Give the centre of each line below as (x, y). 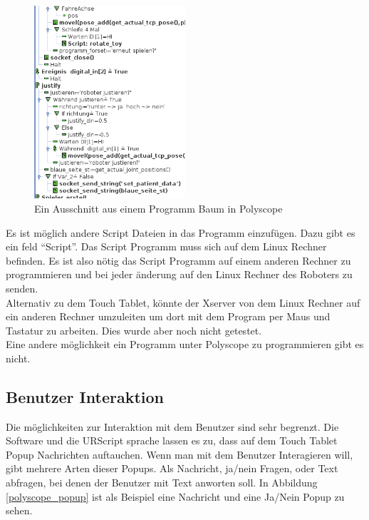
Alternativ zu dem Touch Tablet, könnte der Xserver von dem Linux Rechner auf (183, 302)
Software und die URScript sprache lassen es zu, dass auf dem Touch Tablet (172, 440)
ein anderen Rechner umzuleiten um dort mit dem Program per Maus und (168, 316)
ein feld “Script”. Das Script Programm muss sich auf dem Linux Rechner (166, 246)
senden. (22, 288)
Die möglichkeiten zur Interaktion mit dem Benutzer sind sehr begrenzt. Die (172, 426)
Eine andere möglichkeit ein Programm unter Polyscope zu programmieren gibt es (185, 344)
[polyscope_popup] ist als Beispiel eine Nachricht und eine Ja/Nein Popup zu (175, 496)
